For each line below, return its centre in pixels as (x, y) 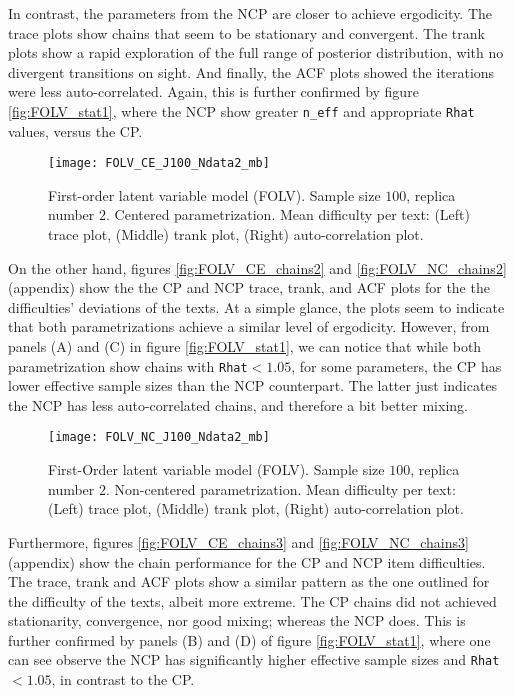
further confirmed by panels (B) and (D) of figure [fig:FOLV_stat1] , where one (249, 639)
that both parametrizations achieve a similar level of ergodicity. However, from (249, 326)
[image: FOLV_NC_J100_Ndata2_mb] (159, 437)
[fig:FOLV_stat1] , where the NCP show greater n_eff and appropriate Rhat (241, 110)
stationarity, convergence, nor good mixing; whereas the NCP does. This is (237, 620)
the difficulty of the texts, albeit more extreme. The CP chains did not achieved (252, 600)
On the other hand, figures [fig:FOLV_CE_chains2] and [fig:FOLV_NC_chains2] (257, 267)
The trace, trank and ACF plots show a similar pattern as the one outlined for (249, 581)
